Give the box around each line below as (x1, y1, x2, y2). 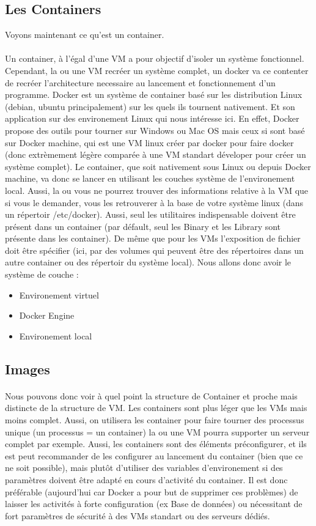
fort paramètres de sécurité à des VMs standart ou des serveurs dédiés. (5, 509, 270, 522)
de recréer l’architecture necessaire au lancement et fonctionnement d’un (5, 76, 276, 89)
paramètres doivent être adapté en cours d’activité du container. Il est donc (5, 473, 288, 486)
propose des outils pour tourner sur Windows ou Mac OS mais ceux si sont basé (5, 124, 305, 136)
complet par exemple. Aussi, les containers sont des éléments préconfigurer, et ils (5, 437, 307, 450)
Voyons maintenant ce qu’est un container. (5, 28, 164, 41)
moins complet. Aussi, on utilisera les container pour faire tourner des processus (5, 413, 304, 426)
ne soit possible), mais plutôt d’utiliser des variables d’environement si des (5, 461, 283, 474)
